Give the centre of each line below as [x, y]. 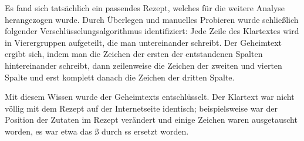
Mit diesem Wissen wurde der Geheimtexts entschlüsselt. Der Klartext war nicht [150, 97]
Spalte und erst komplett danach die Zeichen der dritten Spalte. [120, 77]
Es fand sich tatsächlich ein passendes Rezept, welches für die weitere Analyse [145, 8]
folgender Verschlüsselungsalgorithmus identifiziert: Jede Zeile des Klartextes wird [152, 31]
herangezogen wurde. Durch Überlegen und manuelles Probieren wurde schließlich [152, 19]
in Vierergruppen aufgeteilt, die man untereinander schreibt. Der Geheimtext [143, 42]
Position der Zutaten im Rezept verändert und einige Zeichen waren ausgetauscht [151, 120]
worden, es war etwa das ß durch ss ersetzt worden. [97, 131]
